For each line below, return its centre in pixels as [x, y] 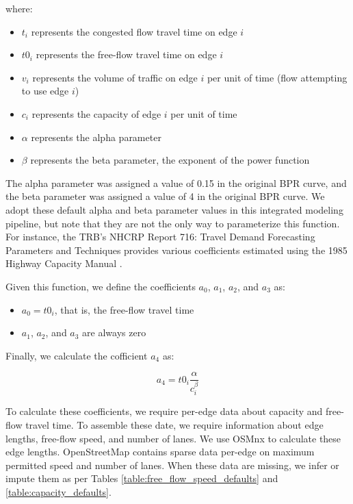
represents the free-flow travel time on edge [126, 54]
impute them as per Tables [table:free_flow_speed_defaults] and [142, 478]
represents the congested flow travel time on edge [134, 31]
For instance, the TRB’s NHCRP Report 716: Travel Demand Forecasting [160, 237]
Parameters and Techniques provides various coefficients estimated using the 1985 [176, 250]
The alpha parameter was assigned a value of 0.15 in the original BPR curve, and [176, 182]
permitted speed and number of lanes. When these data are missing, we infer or [172, 465]
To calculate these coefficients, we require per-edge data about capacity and [164, 411]
